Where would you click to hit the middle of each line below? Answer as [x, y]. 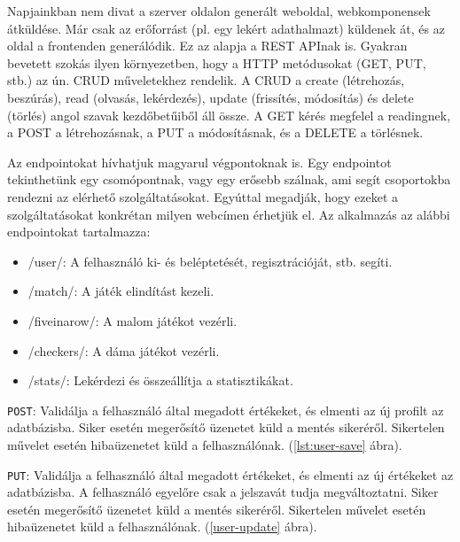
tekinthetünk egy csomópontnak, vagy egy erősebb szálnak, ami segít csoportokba [229, 179]
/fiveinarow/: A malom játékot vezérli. [133, 320]
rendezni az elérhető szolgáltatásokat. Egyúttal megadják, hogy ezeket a [203, 196]
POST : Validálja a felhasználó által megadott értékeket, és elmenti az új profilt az [226, 410]
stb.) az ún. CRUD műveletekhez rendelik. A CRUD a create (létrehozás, [206, 80]
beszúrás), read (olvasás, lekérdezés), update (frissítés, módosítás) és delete [211, 97]
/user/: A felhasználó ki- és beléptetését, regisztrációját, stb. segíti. [210, 261]
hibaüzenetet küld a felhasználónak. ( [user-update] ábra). [162, 527]
